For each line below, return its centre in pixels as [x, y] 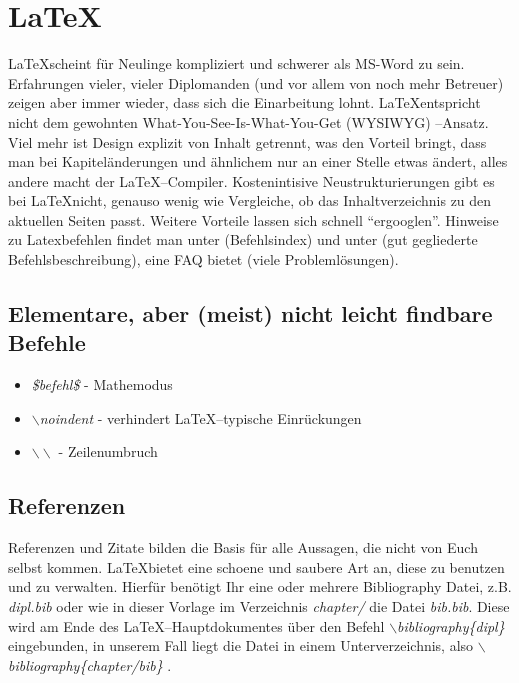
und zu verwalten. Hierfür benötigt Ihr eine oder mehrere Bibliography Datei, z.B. [260, 586]
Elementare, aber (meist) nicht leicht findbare [250, 313]
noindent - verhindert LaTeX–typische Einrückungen [200, 417]
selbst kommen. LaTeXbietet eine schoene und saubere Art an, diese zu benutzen [256, 566]
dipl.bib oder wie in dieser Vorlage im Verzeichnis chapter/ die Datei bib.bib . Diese [259, 606]
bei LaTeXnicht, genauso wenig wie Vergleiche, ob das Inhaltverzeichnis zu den [250, 200]
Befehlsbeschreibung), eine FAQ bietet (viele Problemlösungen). [203, 259]
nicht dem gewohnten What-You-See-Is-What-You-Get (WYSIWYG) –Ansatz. [248, 121]
